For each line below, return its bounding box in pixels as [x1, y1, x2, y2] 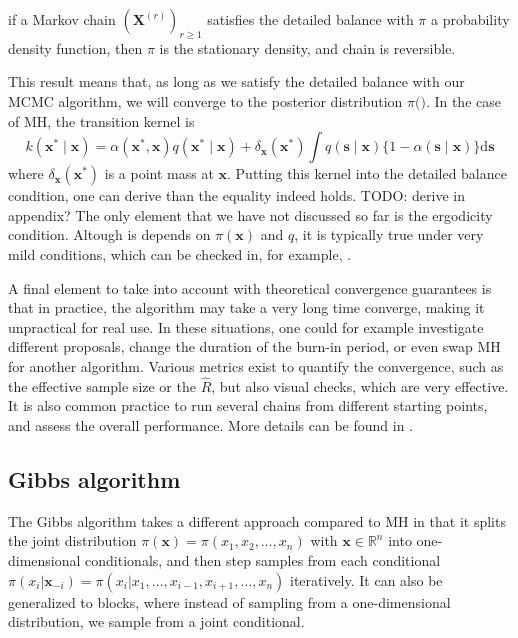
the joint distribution [8, 530, 137, 551]
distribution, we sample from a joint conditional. [8, 611, 305, 632]
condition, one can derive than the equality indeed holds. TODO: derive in [8, 185, 465, 206]
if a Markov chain [8, 9, 116, 29]
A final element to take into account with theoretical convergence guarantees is [8, 277, 492, 298]
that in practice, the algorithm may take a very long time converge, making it [8, 297, 485, 318]
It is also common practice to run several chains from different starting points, [8, 395, 488, 416]
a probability [430, 9, 510, 29]
